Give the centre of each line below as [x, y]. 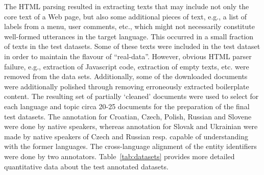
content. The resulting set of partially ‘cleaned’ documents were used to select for [131, 96]
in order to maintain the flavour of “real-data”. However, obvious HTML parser [128, 56]
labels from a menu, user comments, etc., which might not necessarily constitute [129, 26]
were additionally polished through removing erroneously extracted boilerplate [127, 86]
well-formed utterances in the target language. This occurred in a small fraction [129, 36]
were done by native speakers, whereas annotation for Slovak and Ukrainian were [131, 126]
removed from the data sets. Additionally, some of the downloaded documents [126, 76]
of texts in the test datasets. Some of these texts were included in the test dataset [132, 46]
